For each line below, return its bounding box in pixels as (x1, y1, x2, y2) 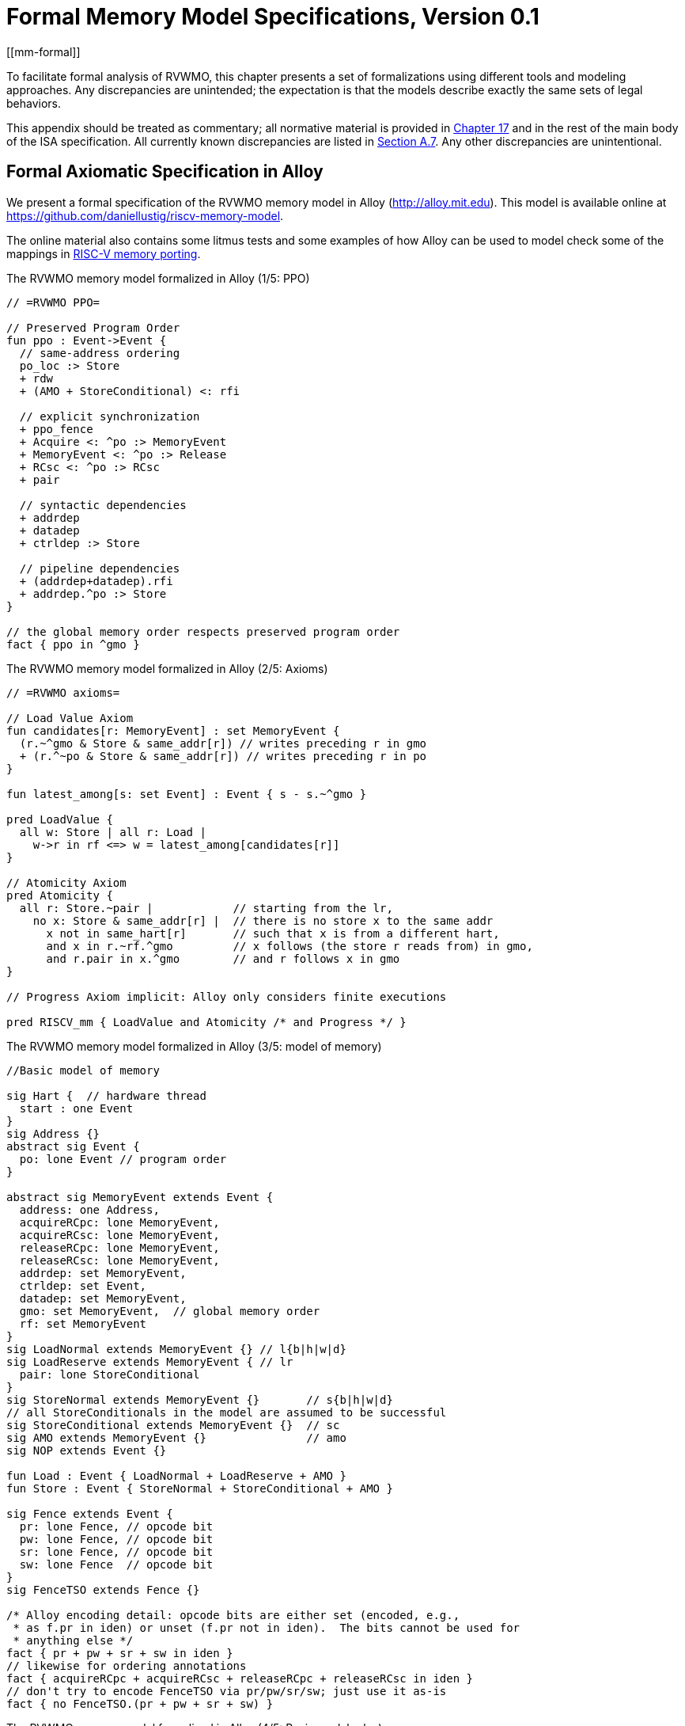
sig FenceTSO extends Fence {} (6, 1583, 200, 1596)
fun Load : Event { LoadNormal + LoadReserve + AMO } (6, 1469, 346, 1482)
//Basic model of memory (6, 1063, 160, 1077)
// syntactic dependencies (19, 498, 187, 511)
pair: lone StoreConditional (19, 1367, 200, 1381)
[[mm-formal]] (6, 44, 81, 59)
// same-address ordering (19, 346, 180, 359)
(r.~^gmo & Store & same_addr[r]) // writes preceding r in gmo (19, 736, 427, 750)
